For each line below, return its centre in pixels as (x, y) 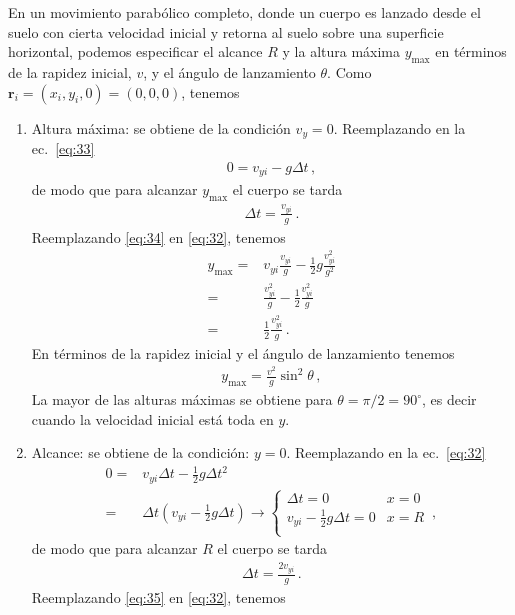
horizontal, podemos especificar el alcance (135, 51)
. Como (349, 71)
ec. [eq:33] (63, 148)
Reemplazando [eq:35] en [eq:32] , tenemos (158, 596)
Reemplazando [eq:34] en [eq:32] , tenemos (158, 236)
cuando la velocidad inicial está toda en (152, 418)
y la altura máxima (341, 51)
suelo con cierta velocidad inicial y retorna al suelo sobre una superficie (226, 31)
